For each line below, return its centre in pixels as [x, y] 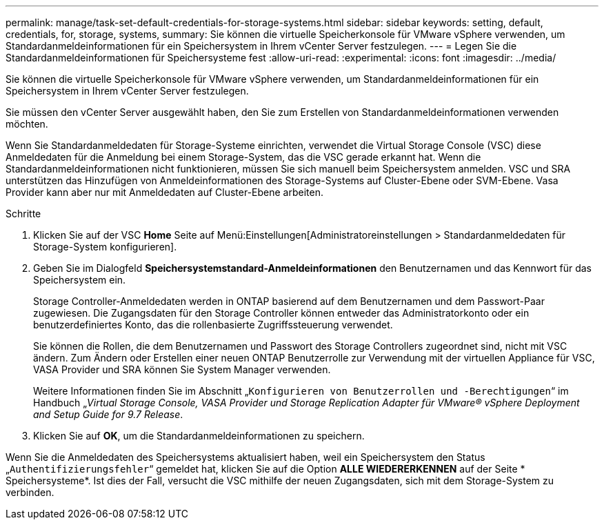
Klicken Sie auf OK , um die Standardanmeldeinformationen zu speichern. [199, 436]
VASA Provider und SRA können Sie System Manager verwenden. [182, 369]
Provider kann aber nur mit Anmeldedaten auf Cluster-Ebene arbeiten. [165, 192]
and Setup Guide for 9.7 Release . [108, 414]
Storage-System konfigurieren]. [105, 247]
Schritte [23, 214]
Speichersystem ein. [80, 280]
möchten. [27, 124]
